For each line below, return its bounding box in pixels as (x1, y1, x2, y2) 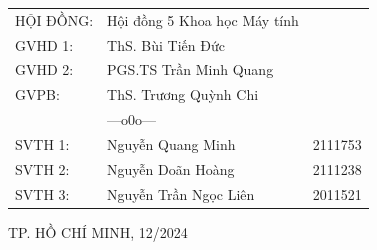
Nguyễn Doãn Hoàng (107, 158, 235, 179)
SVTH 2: (15, 158, 70, 179)
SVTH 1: (15, 133, 70, 154)
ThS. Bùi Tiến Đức (107, 34, 225, 55)
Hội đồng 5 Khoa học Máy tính (107, 9, 299, 30)
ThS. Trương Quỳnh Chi (107, 84, 259, 105)
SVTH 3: (15, 183, 70, 204)
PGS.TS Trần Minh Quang (107, 59, 274, 80)
